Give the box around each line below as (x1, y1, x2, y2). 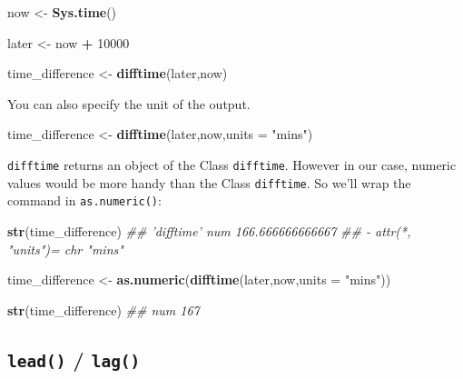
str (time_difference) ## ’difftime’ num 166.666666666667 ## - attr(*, (7, 221, 411, 240)
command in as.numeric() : (7, 191, 162, 210)
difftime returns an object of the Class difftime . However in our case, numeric (7, 155, 457, 174)
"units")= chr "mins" (7, 239, 123, 258)
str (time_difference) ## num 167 (7, 300, 200, 319)
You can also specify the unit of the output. (7, 94, 251, 113)
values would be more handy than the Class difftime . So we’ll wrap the (7, 173, 411, 192)
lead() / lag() (7, 344, 141, 373)
